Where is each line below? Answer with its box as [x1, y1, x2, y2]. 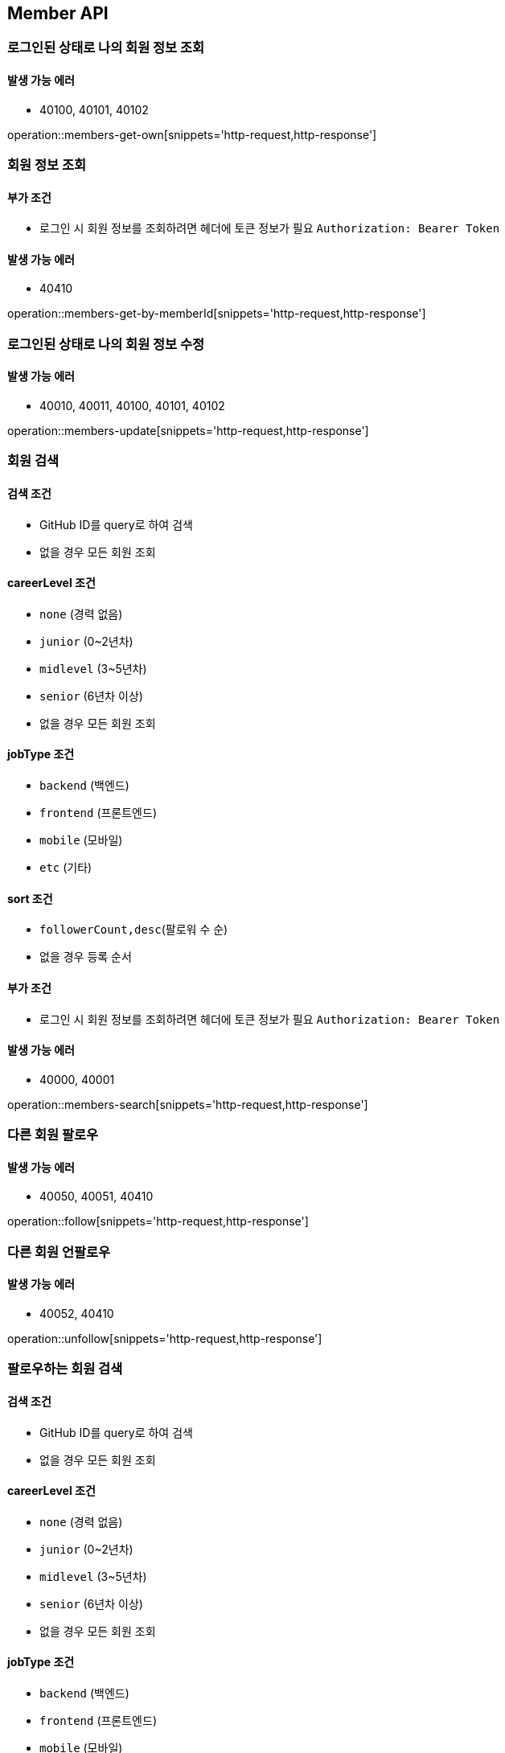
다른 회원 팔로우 [7, 1127, 99, 1143]
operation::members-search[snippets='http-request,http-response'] [7, 1097, 368, 1111]
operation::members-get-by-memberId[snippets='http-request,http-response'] [7, 306, 426, 321]
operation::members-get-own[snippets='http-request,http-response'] [7, 127, 377, 142]
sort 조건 [7, 891, 53, 905]
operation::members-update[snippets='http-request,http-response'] [7, 424, 369, 438]
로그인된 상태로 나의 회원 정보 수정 [7, 335, 205, 352]
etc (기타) [39, 860, 92, 875]
